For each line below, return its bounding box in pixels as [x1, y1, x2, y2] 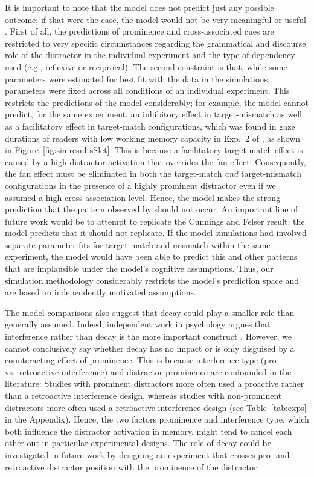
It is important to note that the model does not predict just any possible [5, 1, 274, 13]
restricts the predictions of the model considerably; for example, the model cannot [5, 96, 309, 108]
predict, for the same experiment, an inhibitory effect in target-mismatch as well [5, 108, 302, 120]
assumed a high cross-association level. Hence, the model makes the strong [5, 191, 281, 203]
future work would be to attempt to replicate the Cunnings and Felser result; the [5, 214, 305, 227]
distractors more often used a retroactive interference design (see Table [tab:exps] [5, 401, 307, 413]
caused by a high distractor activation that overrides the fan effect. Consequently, [5, 155, 307, 168]
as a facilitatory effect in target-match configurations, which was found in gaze [5, 119, 295, 132]
